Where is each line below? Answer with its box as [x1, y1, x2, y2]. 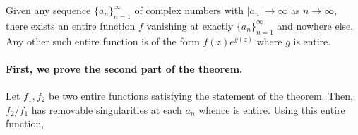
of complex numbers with [134, 3, 244, 17]
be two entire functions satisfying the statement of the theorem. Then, [49, 88, 353, 102]
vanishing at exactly [146, 18, 234, 33]
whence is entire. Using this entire [198, 102, 345, 117]
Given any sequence [6, 3, 91, 17]
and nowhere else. [277, 18, 354, 33]
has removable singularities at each [31, 102, 182, 117]
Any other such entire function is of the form [6, 33, 200, 48]
